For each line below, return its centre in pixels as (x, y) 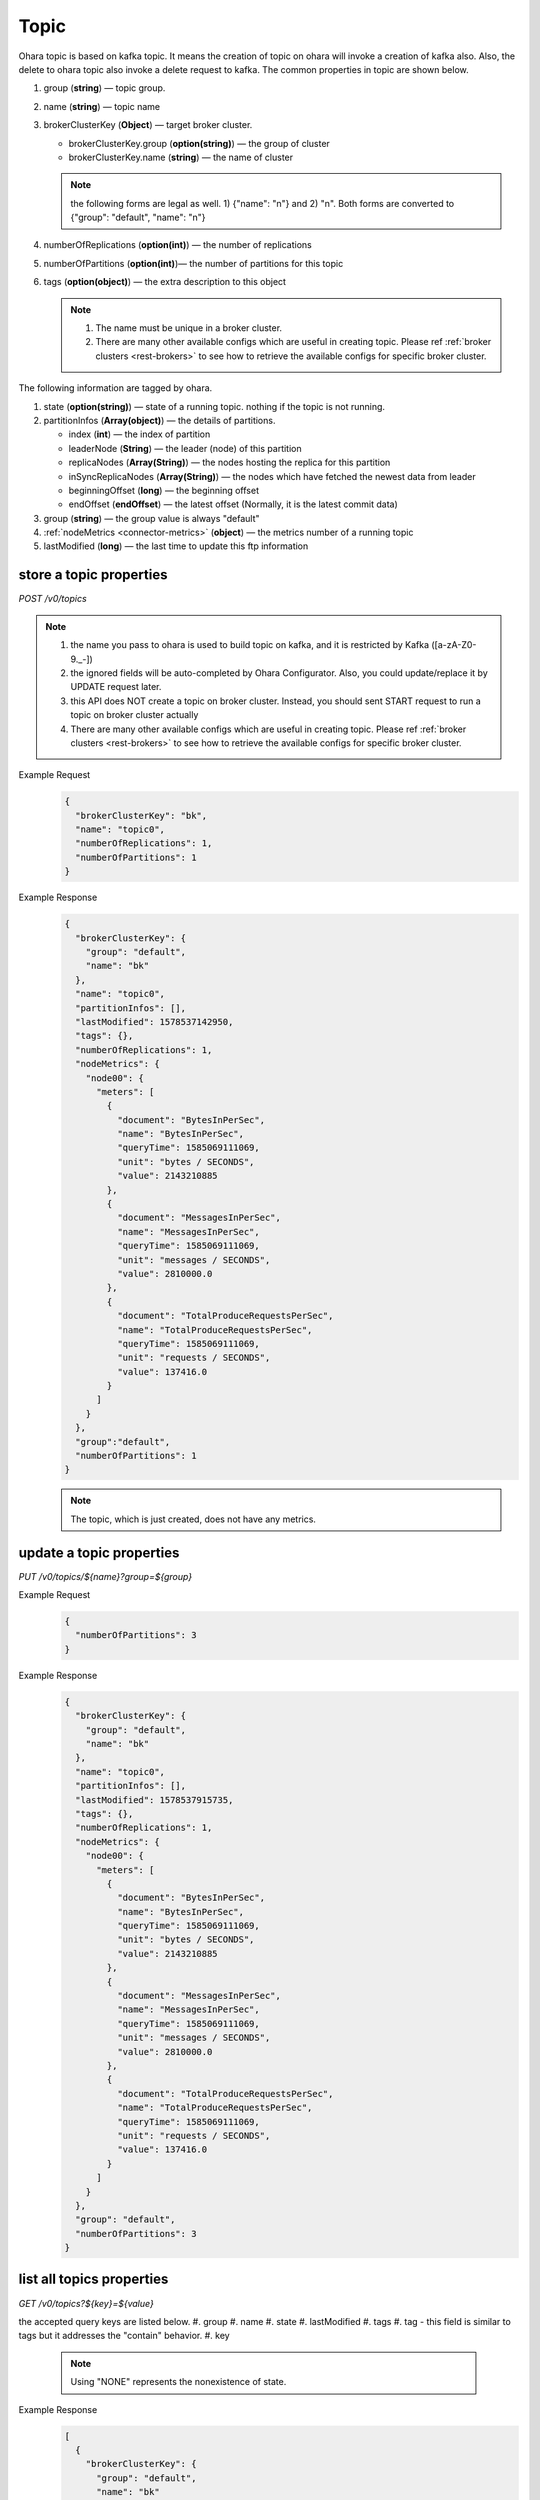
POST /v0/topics (52, 599)
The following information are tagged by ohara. (115, 388)
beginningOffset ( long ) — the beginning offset (164, 490)
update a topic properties (99, 1552)
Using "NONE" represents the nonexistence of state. (178, 2382)
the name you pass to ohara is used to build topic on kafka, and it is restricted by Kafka (250, 645)
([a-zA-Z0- (454, 645)
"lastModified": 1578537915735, (154, 1799)
